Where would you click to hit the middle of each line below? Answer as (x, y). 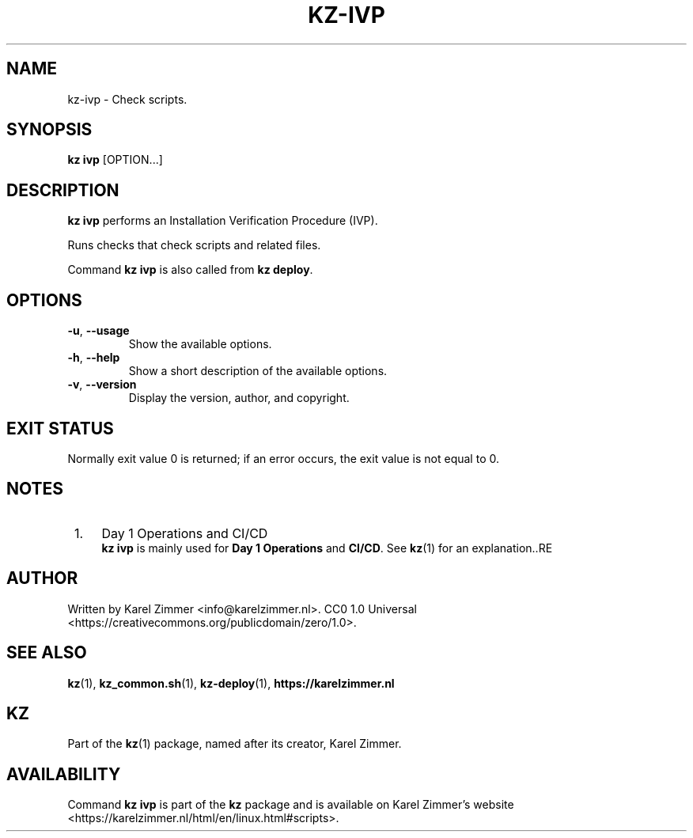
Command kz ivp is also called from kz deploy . (190, 270)
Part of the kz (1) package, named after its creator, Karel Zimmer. (235, 744)
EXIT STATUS (60, 428)
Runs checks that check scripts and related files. (194, 245)
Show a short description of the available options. (258, 371)
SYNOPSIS (49, 130)
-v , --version (102, 385)
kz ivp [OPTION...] (115, 160)
